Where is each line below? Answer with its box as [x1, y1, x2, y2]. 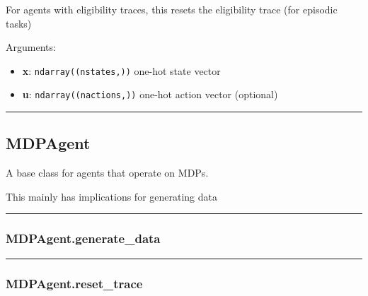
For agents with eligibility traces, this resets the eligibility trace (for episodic [6, 2, 338, 16]
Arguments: [6, 40, 56, 54]
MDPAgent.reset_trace [6, 274, 143, 292]
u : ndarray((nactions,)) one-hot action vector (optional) [22, 87, 278, 102]
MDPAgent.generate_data [6, 230, 161, 247]
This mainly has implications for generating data [6, 189, 217, 203]
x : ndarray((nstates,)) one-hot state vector [22, 63, 221, 78]
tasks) [6, 16, 32, 30]
